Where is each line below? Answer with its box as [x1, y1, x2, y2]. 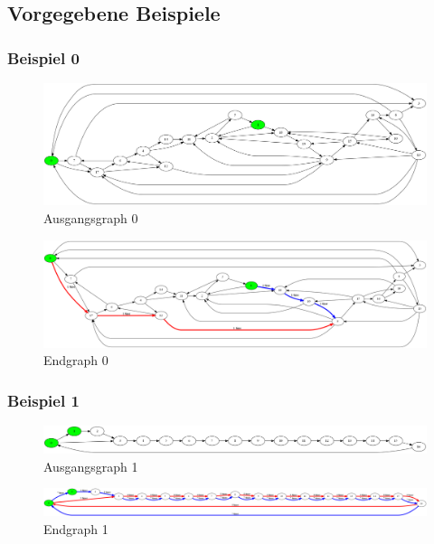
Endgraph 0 [43, 351, 108, 370]
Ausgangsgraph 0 [43, 208, 138, 227]
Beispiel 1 [7, 389, 80, 411]
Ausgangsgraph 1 [43, 456, 138, 475]
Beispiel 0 [7, 46, 80, 69]
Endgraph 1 [43, 519, 108, 538]
